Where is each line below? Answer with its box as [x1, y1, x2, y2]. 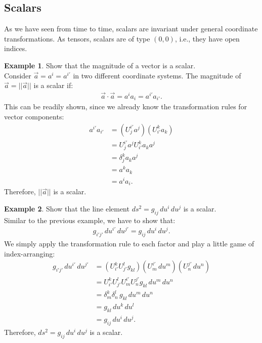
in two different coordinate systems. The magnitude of [73, 70, 241, 80]
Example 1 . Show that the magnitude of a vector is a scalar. [4, 60, 196, 70]
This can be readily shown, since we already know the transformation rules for [4, 101, 247, 112]
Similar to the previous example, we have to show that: [4, 215, 176, 225]
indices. [4, 43, 27, 54]
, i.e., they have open [174, 33, 240, 44]
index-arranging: [4, 248, 55, 259]
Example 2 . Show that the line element [4, 203, 129, 213]
